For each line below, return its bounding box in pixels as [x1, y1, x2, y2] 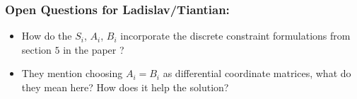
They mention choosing [21, 66, 123, 81]
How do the [21, 28, 72, 43]
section [21, 42, 52, 57]
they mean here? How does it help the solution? [21, 80, 229, 94]
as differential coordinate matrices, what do [163, 66, 351, 81]
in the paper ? [63, 42, 124, 57]
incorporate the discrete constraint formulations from [120, 28, 351, 43]
